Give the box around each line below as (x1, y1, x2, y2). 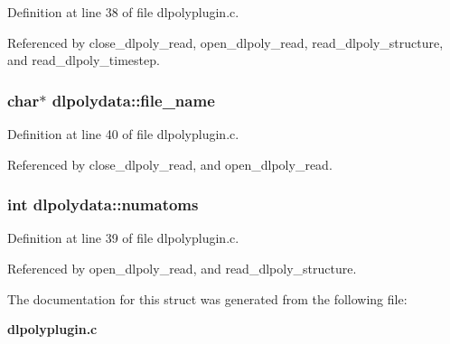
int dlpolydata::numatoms (7, 193, 199, 216)
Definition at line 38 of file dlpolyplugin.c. (7, 3, 239, 21)
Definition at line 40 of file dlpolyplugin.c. (7, 125, 239, 143)
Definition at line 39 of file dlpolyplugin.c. (7, 228, 239, 247)
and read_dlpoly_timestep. (7, 51, 160, 70)
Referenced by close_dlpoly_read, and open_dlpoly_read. (7, 154, 333, 173)
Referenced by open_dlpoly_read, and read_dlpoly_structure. (7, 259, 357, 277)
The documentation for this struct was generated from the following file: (7, 289, 408, 308)
